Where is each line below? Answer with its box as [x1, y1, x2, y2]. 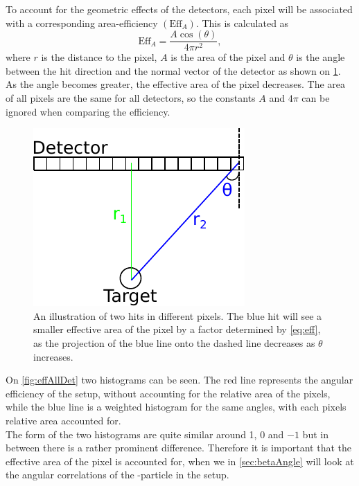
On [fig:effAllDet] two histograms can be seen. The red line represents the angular [6, 372, 353, 387]
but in [302, 426, 329, 441]
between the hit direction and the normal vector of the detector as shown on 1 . [6, 63, 341, 78]
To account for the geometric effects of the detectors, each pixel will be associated [6, 2, 353, 16]
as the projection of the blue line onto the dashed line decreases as [33, 336, 315, 350]
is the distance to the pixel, [41, 50, 157, 64]
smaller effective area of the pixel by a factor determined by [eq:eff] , [33, 322, 321, 336]
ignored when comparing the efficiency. [6, 104, 170, 118]
